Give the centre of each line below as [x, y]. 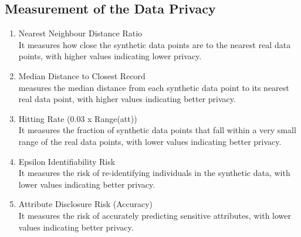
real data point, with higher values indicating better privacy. [127, 99]
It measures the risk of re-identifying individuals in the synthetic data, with [154, 173]
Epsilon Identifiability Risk [67, 161]
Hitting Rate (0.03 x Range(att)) [78, 118]
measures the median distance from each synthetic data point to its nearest [154, 87]
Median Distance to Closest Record [82, 75]
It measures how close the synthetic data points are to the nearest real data [155, 44]
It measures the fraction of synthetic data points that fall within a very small [157, 130]
